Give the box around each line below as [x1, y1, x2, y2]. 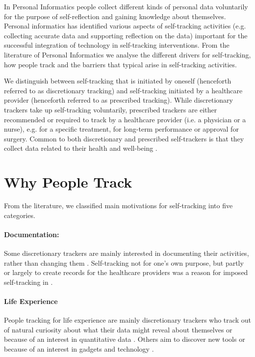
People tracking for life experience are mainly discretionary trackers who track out [4, 315, 251, 325]
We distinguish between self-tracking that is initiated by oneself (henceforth [4, 76, 231, 86]
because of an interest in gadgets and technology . [4, 343, 154, 354]
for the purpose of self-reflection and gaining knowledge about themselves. [4, 11, 226, 21]
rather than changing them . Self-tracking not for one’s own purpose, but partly [4, 257, 244, 268]
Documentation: [4, 229, 59, 239]
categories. [4, 210, 35, 220]
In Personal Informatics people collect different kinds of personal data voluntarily [4, 1, 248, 11]
